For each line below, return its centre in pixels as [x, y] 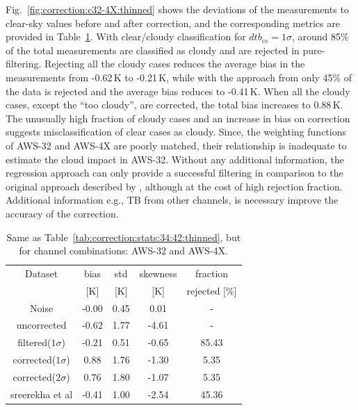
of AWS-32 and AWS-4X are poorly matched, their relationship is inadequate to [176, 145]
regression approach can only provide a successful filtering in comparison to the [174, 173]
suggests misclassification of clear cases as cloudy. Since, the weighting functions [176, 132]
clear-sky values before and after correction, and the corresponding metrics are [173, 23]
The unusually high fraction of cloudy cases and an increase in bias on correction [178, 118]
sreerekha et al [42, 394]
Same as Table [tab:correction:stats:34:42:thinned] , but [124, 237]
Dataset [41, 273]
